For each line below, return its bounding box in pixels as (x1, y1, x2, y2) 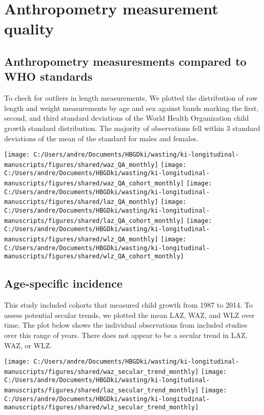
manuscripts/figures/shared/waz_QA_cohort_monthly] (4, 180, 184, 187)
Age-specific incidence (4, 275, 123, 291)
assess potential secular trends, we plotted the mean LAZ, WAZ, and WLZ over (4, 309, 255, 320)
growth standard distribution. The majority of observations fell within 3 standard (4, 122, 260, 133)
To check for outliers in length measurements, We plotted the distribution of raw (4, 92, 258, 103)
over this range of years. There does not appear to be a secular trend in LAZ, (4, 329, 248, 340)
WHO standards (4, 68, 93, 84)
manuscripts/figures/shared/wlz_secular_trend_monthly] (4, 404, 199, 411)
